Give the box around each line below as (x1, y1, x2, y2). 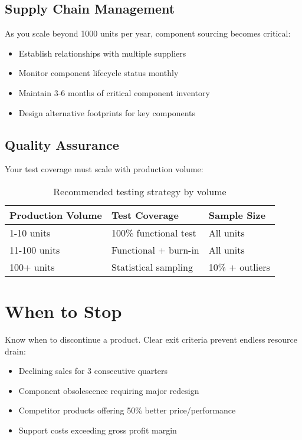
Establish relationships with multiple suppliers (18, 47, 186, 59)
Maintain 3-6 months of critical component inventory (18, 86, 210, 98)
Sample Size (208, 208, 266, 222)
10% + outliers (208, 260, 270, 274)
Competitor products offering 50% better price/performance (18, 404, 236, 416)
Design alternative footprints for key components (18, 106, 196, 119)
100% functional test (111, 225, 196, 239)
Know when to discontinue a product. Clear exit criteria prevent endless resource (5, 333, 298, 346)
